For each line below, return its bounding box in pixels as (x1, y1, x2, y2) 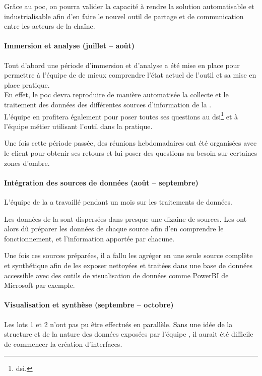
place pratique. (4, 79, 50, 90)
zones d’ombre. (4, 157, 50, 168)
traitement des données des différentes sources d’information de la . (4, 99, 212, 109)
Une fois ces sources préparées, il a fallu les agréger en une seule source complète (4, 250, 253, 261)
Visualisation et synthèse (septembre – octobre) (4, 299, 174, 310)
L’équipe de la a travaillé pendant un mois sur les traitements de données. (4, 196, 232, 207)
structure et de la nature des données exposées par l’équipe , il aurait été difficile (4, 329, 253, 339)
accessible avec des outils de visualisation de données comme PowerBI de (4, 270, 229, 280)
